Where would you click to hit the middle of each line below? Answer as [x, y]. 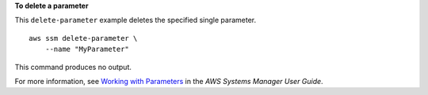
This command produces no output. [73, 67]
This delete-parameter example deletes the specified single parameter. [136, 20]
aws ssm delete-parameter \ [83, 38]
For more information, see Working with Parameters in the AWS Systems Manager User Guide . [169, 81]
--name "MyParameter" [87, 49]
